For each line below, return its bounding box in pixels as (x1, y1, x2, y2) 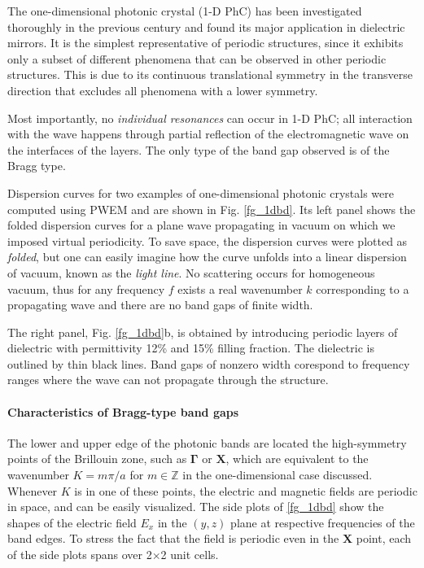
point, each (356, 530, 412, 547)
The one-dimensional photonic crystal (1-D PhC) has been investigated (7, 2, 362, 19)
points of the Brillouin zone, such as (7, 450, 187, 467)
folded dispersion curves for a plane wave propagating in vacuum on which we (7, 216, 396, 234)
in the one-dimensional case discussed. (182, 466, 373, 483)
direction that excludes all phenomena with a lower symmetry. (7, 81, 318, 98)
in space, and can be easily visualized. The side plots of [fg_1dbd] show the (7, 498, 384, 515)
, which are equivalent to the (225, 450, 369, 467)
